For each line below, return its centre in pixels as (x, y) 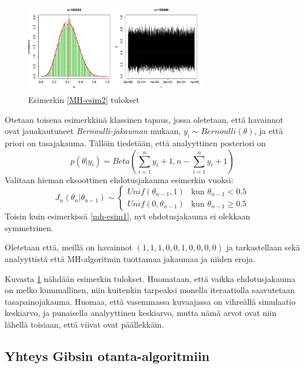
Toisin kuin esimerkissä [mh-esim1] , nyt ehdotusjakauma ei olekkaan (128, 216)
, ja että (269, 131)
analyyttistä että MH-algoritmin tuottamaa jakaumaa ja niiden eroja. (130, 258)
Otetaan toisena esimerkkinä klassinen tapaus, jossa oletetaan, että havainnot (144, 119)
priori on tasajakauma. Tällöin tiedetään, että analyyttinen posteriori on (135, 142)
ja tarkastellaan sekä (263, 247)
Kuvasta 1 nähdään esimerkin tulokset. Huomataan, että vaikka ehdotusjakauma (150, 278)
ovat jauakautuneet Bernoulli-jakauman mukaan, (93, 131)
